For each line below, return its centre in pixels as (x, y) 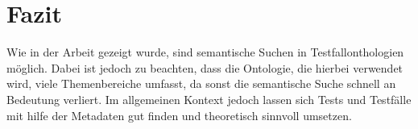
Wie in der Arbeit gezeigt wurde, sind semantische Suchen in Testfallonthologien (205, 52)
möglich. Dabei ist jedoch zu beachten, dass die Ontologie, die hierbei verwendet (205, 67)
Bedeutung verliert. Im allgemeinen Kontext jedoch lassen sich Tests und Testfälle (209, 99)
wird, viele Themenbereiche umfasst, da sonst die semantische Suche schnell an (201, 83)
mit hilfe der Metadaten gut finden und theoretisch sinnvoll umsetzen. (179, 115)
